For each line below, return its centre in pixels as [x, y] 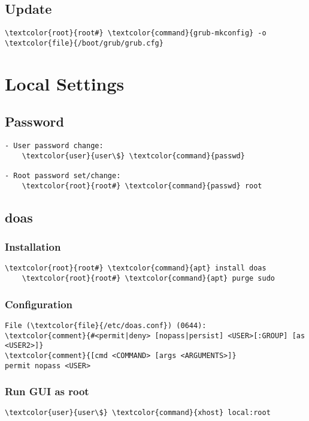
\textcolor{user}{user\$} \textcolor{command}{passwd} [133, 156]
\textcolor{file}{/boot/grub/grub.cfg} [84, 43]
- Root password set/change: [63, 176]
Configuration [39, 304]
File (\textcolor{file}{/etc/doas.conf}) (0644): [106, 325]
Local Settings [65, 83]
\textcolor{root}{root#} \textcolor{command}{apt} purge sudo [149, 279]
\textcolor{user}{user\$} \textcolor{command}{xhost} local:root [138, 413]
